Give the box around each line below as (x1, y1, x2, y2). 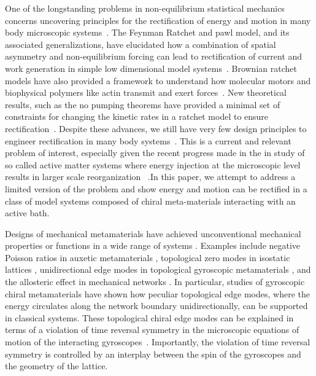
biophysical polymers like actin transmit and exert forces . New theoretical (5, 86, 287, 99)
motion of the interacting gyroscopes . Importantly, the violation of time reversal (5, 335, 310, 348)
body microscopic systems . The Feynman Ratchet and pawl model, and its (5, 26, 290, 39)
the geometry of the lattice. (5, 359, 108, 372)
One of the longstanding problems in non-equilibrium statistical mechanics (5, 2, 285, 14)
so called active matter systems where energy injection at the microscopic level (5, 158, 301, 171)
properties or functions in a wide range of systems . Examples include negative (5, 239, 301, 252)
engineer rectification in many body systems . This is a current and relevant (5, 134, 291, 147)
